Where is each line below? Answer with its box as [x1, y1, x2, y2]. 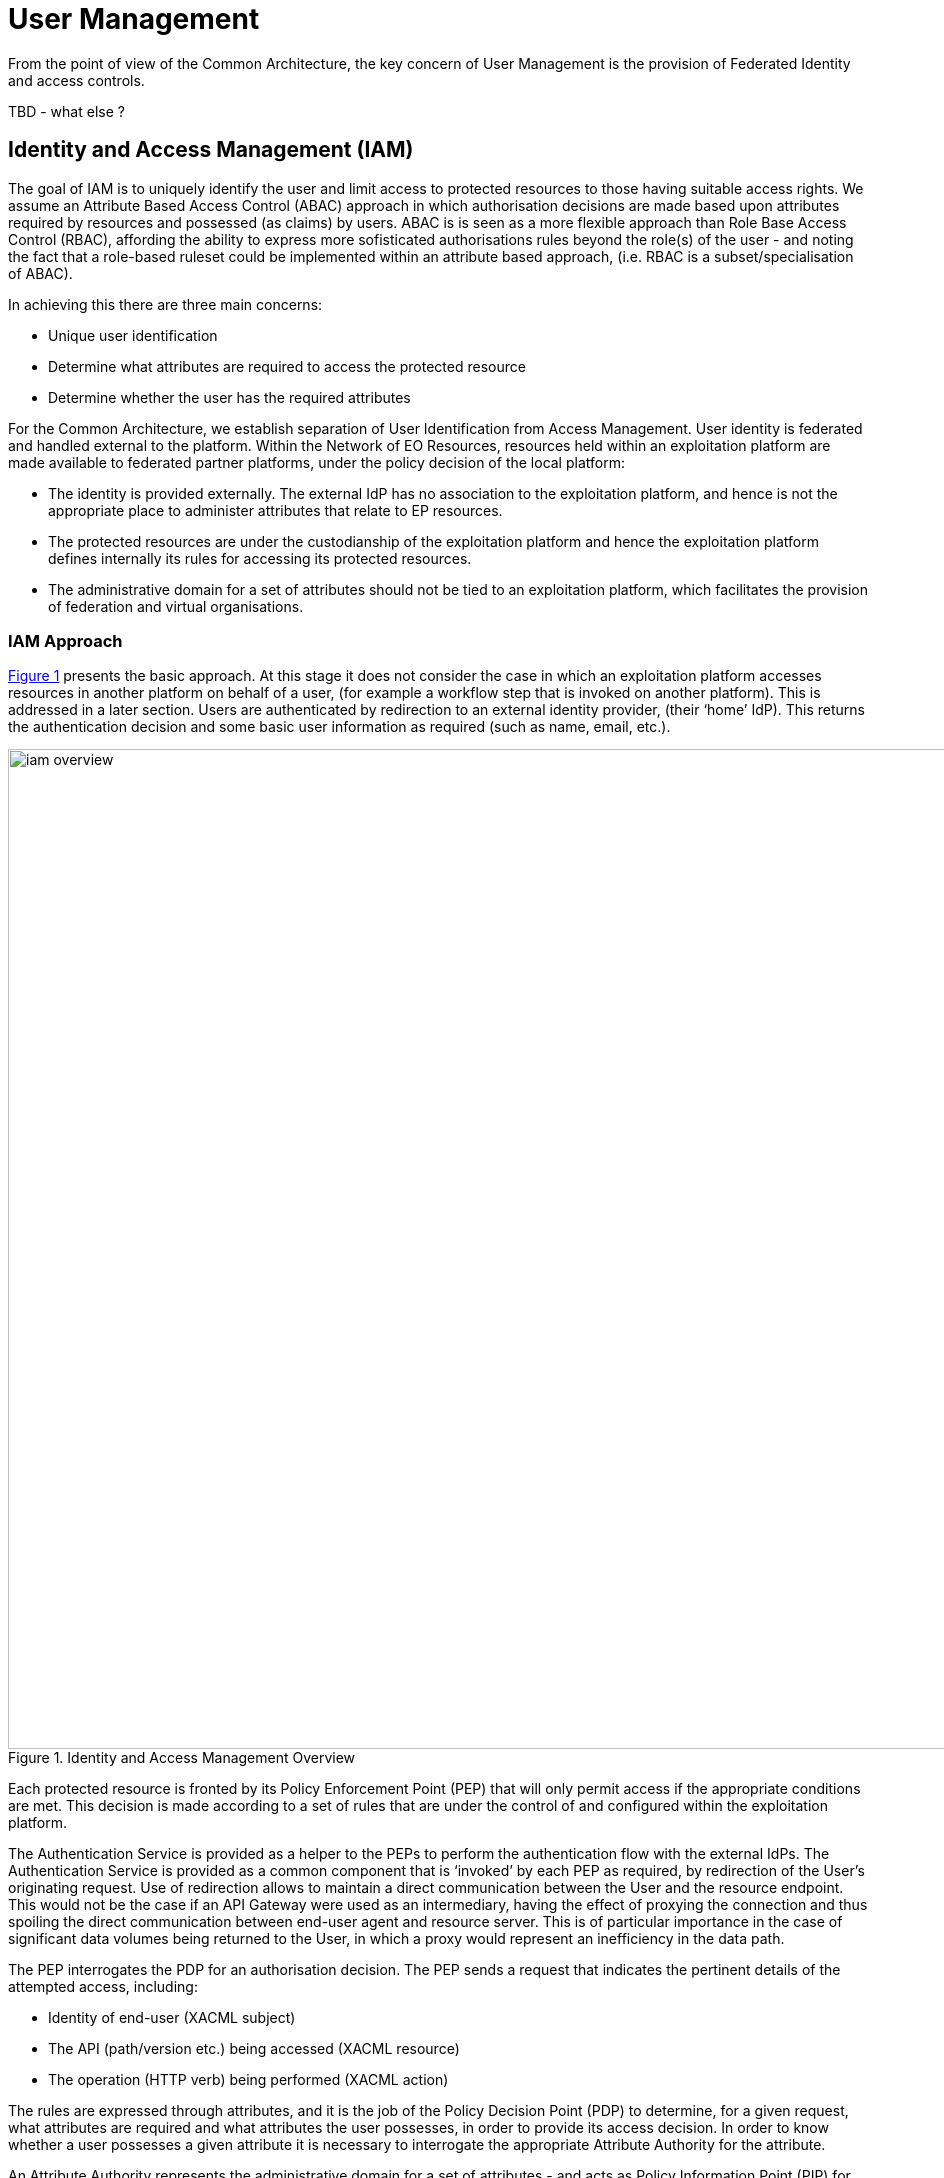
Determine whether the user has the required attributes [48, 388, 411, 406]
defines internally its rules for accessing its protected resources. [48, 549, 472, 567]
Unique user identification [48, 326, 218, 344]
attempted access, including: [8, 1978, 198, 1996]
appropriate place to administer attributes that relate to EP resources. [48, 501, 503, 519]
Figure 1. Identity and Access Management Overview [8, 1749, 356, 1767]
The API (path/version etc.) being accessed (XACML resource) [48, 2040, 460, 2058]
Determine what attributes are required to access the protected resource [48, 357, 526, 375]
